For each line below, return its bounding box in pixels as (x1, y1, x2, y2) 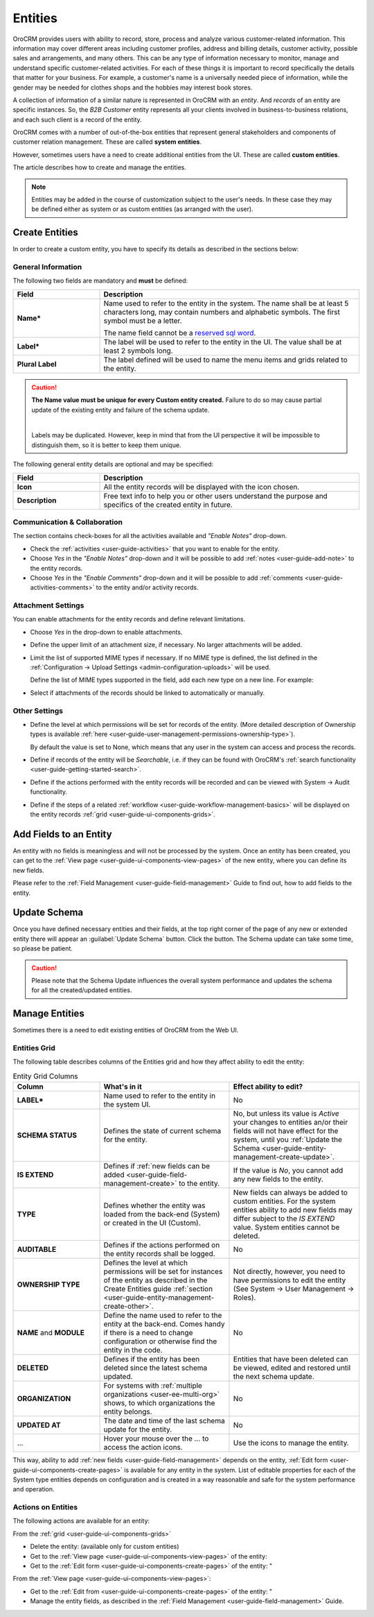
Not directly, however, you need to (233, 1267, 346, 1277)
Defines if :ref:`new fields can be (103, 1162, 211, 1171)
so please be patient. (12, 944, 73, 953)
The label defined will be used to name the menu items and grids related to (103, 355, 348, 365)
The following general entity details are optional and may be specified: (12, 460, 214, 469)
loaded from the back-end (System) (103, 1209, 221, 1219)
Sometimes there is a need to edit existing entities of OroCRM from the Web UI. (12, 1026, 239, 1034)
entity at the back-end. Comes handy (103, 1319, 225, 1329)
